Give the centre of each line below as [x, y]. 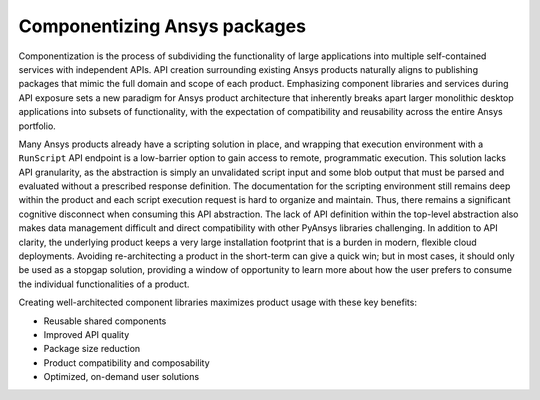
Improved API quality [86, 334]
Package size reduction [92, 349]
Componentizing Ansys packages [162, 26]
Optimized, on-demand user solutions [121, 377]
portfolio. [37, 126]
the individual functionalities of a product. [104, 284]
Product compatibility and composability [126, 362]
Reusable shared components [105, 321]
